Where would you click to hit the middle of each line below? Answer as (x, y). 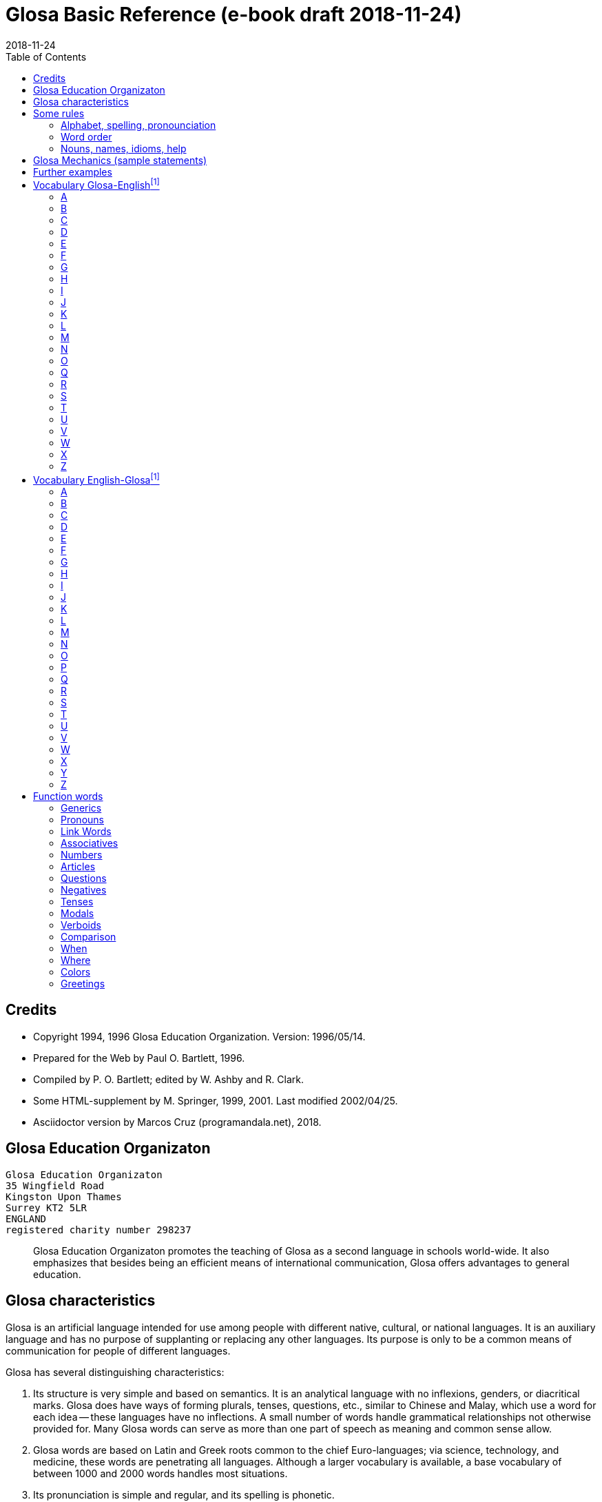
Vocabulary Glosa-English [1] (96, 184)
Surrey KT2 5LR (46, 1207)
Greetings (83, 984)
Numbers (82, 855)
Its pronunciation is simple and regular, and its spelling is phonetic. (184, 1494)
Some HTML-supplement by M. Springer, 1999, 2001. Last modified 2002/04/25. (216, 1100)
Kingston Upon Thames (64, 1196)
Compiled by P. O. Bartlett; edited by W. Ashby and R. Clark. (168, 1079)
